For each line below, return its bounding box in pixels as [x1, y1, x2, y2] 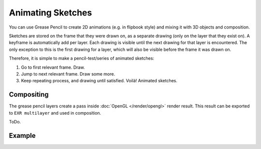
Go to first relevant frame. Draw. [21, 64, 85, 70]
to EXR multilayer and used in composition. [9, 110, 101, 116]
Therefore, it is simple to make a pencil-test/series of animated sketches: [9, 56, 155, 61]
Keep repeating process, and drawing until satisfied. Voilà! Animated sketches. [21, 78, 177, 84]
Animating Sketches [9, 7, 92, 18]
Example [9, 131, 36, 140]
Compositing [9, 90, 49, 99]
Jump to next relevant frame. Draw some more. [21, 71, 116, 77]
